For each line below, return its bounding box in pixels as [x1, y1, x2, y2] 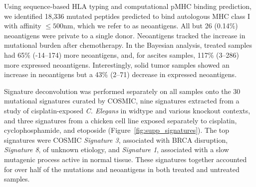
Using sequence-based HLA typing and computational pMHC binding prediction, [4, 1, 252, 11]
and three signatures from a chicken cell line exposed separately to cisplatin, [4, 115, 237, 125]
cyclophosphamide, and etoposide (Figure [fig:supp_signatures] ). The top [4, 125, 230, 135]
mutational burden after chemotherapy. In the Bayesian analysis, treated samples [4, 40, 252, 50]
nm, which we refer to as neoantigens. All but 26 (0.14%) [63, 20, 238, 31]
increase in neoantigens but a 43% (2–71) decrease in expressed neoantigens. [4, 69, 237, 80]
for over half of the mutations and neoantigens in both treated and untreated [4, 164, 240, 174]
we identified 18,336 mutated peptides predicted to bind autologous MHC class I [4, 10, 251, 21]
